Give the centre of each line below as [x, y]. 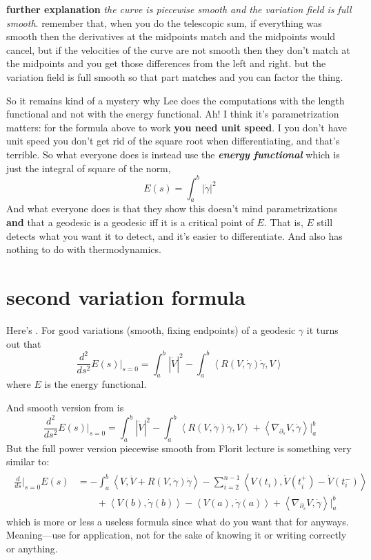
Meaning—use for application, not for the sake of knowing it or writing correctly [177, 535]
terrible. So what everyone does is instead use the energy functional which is [173, 154]
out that [24, 343]
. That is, [283, 222]
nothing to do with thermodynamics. [84, 249]
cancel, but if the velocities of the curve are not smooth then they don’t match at [178, 49]
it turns [322, 329]
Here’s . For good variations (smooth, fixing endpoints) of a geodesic [151, 329]
